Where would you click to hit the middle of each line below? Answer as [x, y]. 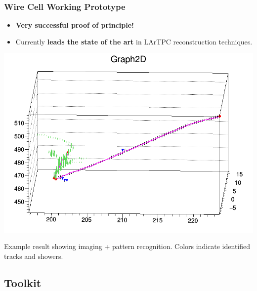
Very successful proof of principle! [75, 25]
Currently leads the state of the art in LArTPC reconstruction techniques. [134, 41]
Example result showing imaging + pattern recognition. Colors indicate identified [127, 246]
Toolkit [23, 282]
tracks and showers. [34, 256]
